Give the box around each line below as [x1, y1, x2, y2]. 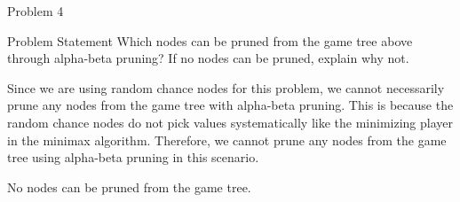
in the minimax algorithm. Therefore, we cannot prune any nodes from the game [7, 130, 447, 149]
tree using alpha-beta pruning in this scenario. [7, 148, 259, 167]
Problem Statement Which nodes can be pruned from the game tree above [7, 31, 413, 50]
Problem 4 [7, 2, 64, 19]
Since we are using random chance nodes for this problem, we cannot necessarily [7, 78, 445, 97]
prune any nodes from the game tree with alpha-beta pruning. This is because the [7, 96, 454, 114]
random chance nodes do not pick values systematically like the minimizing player [7, 113, 454, 131]
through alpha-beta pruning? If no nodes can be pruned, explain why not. [7, 49, 409, 67]
